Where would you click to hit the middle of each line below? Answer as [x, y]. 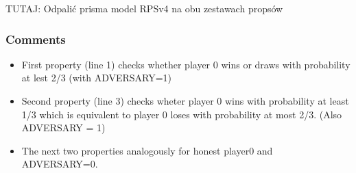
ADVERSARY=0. [60, 164]
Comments [36, 39]
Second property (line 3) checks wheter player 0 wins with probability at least [185, 101]
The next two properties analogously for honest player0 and [147, 150]
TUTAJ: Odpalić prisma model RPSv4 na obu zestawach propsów [144, 8]
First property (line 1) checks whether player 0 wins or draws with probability [186, 64]
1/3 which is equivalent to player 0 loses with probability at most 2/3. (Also [182, 114]
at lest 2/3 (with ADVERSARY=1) [97, 78]
